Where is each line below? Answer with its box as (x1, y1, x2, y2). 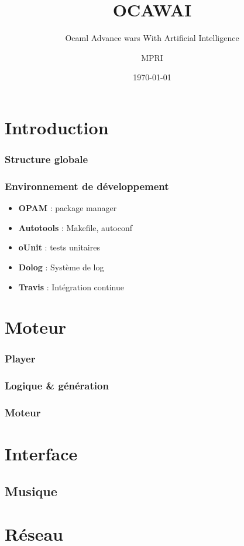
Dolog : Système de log (18, 260, 104, 273)
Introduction (5, 115, 109, 139)
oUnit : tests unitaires (18, 241, 100, 253)
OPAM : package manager (18, 202, 117, 214)
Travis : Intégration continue (18, 280, 124, 293)
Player (5, 351, 36, 366)
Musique (5, 481, 57, 500)
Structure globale (5, 152, 88, 167)
